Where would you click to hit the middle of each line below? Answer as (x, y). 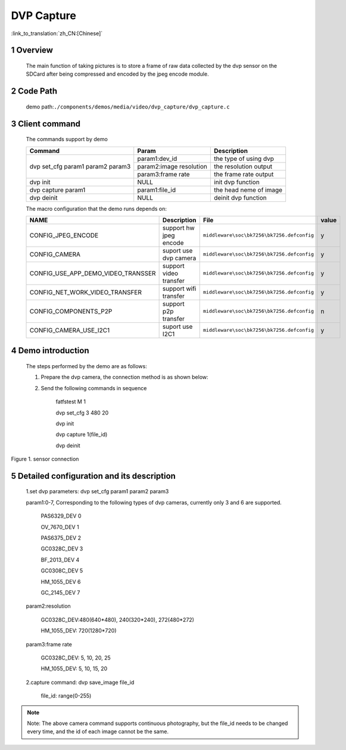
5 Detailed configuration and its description (93, 476)
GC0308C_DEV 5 (62, 571)
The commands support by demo (67, 139)
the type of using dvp (244, 158)
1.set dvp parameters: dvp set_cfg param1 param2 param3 (97, 491)
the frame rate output (244, 174)
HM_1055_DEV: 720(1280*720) (79, 631)
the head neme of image (248, 189)
